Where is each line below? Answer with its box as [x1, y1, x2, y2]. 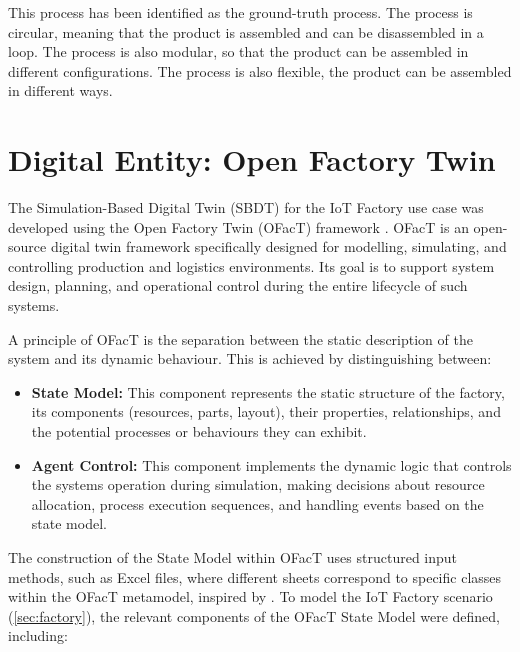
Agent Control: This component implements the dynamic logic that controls [31, 454, 512, 475]
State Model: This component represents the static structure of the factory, [31, 381, 505, 402]
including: [8, 625, 68, 646]
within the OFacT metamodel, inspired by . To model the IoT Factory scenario [8, 586, 493, 607]
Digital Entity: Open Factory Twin [8, 139, 496, 180]
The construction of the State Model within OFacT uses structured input [8, 547, 458, 567]
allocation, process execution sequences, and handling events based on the [31, 493, 484, 514]
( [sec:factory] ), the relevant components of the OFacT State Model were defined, [8, 605, 501, 626]
